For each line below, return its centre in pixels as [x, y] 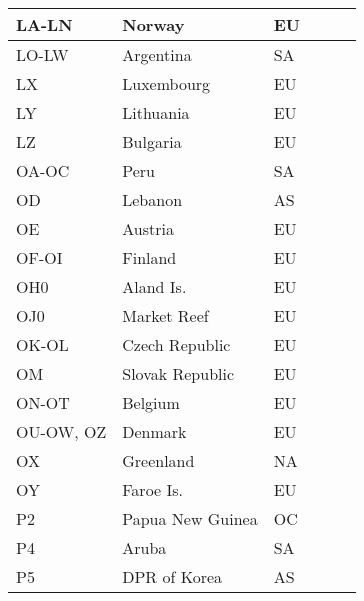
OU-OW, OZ [61, 431]
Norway [153, 24]
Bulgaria [152, 141]
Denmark [154, 431]
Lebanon [152, 199]
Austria [148, 228]
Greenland [158, 460]
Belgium [151, 402]
